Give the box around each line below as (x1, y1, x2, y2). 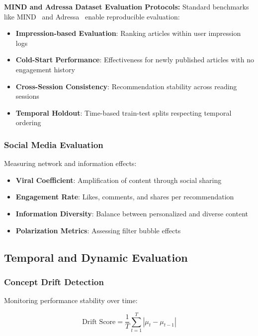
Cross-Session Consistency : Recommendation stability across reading (15, 81, 237, 91)
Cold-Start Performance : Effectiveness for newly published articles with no (15, 54, 254, 65)
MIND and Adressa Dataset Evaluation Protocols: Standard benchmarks (4, 1, 249, 11)
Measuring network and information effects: (4, 158, 137, 168)
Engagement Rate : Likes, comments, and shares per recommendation (15, 191, 234, 202)
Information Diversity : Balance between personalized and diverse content (15, 208, 249, 218)
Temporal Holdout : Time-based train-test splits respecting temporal (15, 107, 232, 118)
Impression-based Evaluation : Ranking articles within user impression (15, 28, 241, 38)
